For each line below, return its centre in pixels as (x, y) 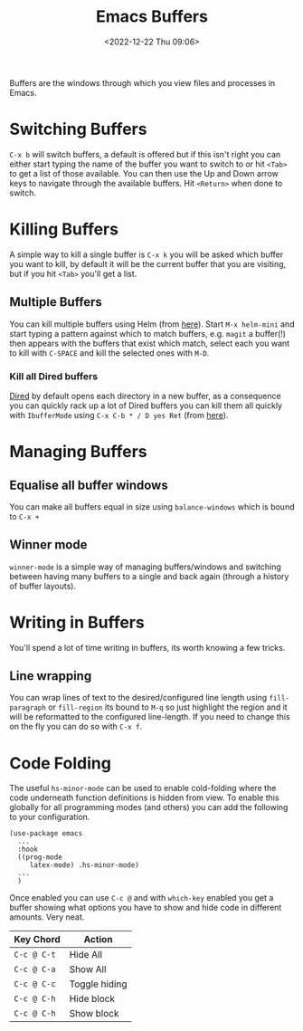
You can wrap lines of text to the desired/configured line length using (138, 698)
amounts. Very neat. (47, 917)
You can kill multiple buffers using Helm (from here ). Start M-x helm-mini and (152, 324)
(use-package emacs (46, 834)
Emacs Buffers (152, 17)
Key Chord (37, 940)
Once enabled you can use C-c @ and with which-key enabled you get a (142, 898)
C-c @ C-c (35, 984)
